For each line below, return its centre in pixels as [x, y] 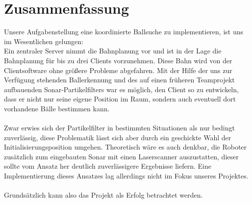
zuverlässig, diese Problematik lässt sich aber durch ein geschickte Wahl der [118, 137]
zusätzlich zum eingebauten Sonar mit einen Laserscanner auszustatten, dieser [121, 156]
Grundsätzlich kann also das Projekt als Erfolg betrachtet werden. [103, 195]
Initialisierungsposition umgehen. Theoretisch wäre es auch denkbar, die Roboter [126, 147]
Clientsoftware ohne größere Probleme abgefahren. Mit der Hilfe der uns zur [118, 70]
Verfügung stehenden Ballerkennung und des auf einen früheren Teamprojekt [119, 80]
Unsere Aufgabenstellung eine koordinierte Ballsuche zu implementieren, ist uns [124, 32]
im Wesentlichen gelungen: [44, 41]
